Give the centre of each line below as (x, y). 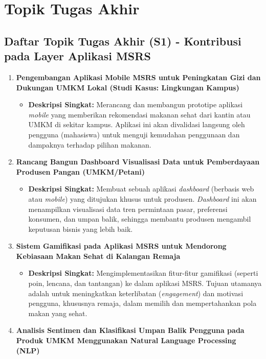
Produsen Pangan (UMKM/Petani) (80, 171)
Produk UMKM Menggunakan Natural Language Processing (126, 340)
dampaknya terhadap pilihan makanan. (90, 144)
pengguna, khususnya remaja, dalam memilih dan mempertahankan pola (142, 303)
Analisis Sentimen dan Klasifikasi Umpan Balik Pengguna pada (130, 330)
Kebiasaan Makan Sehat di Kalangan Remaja (98, 256)
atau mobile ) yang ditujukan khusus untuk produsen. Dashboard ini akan (142, 198)
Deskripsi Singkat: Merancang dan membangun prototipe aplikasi (136, 104)
